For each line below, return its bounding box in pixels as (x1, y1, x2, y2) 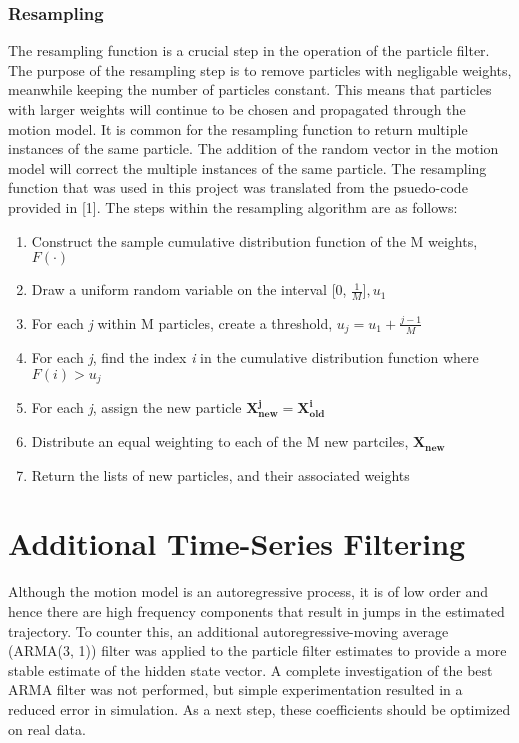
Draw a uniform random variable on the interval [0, (31, 279, 347, 300)
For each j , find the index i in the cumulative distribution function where (31, 347, 479, 368)
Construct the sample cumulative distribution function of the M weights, (31, 230, 478, 251)
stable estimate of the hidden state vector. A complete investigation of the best (8, 659, 493, 680)
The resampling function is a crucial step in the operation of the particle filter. (8, 40, 490, 61)
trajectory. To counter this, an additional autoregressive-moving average (8, 620, 449, 641)
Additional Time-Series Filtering (8, 523, 466, 564)
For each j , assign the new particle (31, 397, 242, 418)
